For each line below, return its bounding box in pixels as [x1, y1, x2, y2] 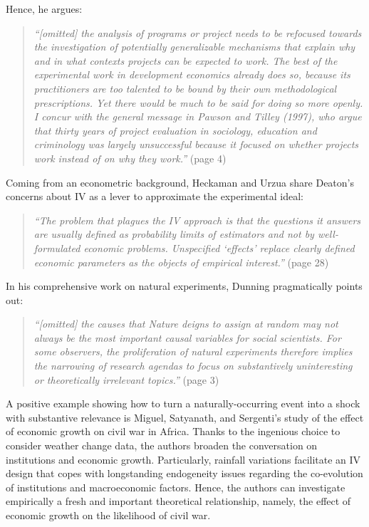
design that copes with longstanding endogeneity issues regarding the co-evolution [6, 466, 363, 481]
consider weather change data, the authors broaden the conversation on [6, 438, 318, 453]
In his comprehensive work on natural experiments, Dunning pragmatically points [6, 278, 363, 293]
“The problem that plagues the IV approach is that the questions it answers [33, 212, 361, 227]
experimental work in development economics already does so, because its [33, 67, 350, 82]
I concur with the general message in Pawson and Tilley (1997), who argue [33, 109, 362, 124]
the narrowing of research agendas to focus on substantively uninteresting [33, 358, 353, 373]
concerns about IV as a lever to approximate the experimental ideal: [6, 189, 303, 204]
